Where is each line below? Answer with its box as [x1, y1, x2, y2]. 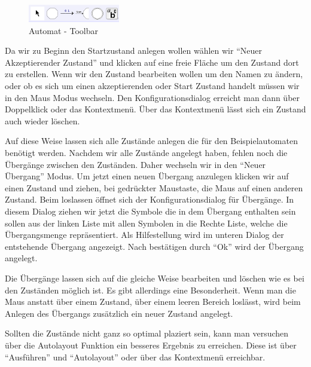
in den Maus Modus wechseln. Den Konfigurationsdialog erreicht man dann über [5, 91, 300, 103]
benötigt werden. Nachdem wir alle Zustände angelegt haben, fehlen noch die [5, 146, 288, 159]
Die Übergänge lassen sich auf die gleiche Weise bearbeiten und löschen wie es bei [5, 271, 304, 284]
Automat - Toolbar [29, 24, 98, 36]
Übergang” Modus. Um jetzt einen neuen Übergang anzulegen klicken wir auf [5, 170, 289, 182]
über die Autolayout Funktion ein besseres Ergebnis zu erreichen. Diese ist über [5, 338, 297, 351]
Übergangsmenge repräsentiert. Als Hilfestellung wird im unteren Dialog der [5, 228, 284, 241]
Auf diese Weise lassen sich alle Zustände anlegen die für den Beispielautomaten [5, 134, 298, 147]
